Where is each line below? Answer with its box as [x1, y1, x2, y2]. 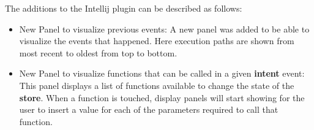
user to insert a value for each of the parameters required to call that [19, 103, 278, 116]
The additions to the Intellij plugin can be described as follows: [5, 2, 242, 14]
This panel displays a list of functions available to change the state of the [19, 78, 294, 91]
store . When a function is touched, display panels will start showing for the [19, 91, 305, 104]
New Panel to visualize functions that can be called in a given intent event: [19, 67, 305, 80]
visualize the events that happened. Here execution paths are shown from [19, 34, 294, 47]
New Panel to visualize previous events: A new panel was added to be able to [19, 22, 310, 35]
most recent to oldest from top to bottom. [19, 46, 178, 59]
